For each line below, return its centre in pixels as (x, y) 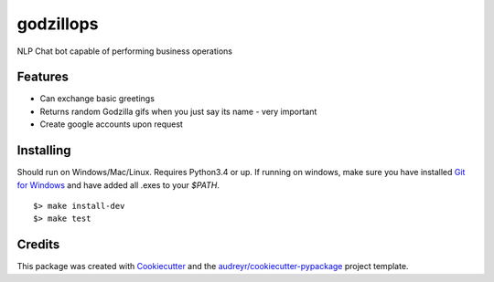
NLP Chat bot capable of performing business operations (125, 51)
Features (43, 77)
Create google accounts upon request (111, 124)
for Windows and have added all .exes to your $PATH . (118, 185)
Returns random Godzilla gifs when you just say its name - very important (178, 111)
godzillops (58, 24)
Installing (44, 151)
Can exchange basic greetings (97, 99)
